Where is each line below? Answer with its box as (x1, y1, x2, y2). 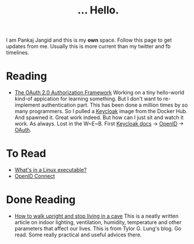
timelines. (6, 49, 30, 56)
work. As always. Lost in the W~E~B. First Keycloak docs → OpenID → (14, 120, 184, 127)
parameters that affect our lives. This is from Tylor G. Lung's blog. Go (14, 225, 182, 232)
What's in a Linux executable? (14, 167, 87, 174)
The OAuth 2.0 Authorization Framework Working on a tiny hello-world (14, 89, 185, 96)
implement (14, 101, 40, 109)
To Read (6, 147, 47, 160)
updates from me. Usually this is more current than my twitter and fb (6, 43, 171, 50)
